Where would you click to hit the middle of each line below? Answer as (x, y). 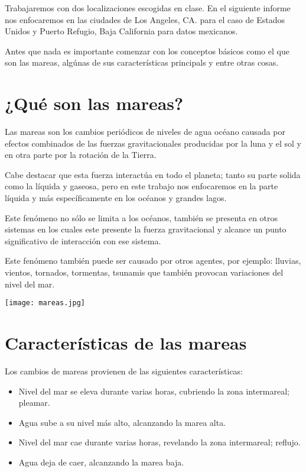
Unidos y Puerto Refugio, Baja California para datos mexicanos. (121, 31)
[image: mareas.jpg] (45, 303)
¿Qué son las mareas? (94, 103)
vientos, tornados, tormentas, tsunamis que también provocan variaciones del (144, 272)
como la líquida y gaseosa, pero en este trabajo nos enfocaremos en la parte (141, 186)
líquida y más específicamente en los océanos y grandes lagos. (116, 198)
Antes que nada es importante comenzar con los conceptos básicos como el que (147, 51)
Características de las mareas (126, 343)
